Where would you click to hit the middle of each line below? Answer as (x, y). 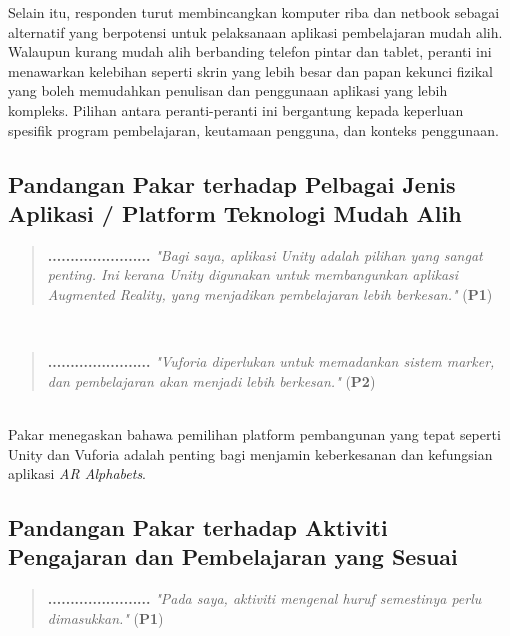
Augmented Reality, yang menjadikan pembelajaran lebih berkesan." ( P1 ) (270, 293)
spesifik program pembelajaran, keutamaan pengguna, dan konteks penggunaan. (253, 129)
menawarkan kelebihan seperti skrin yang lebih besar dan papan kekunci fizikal (250, 70)
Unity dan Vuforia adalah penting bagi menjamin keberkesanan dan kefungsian (250, 453)
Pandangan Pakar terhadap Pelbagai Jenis (232, 183)
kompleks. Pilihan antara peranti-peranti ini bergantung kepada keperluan (236, 109)
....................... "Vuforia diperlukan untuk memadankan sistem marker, (271, 361)
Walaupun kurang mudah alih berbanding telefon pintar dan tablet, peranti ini (250, 51)
